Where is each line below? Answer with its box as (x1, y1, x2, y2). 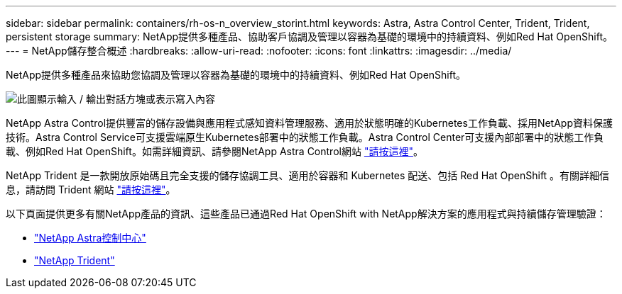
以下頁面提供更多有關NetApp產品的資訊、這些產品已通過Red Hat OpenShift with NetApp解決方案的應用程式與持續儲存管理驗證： (6, 208, 606, 220)
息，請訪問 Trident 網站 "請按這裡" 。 (6, 183, 176, 196)
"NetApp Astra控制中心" (34, 232, 146, 244)
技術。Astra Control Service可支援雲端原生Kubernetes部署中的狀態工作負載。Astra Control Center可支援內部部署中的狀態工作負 (6, 131, 604, 143)
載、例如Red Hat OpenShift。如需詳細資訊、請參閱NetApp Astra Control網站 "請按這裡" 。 (6, 145, 423, 157)
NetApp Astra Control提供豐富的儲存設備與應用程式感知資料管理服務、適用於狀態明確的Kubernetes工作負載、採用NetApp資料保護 (6, 117, 613, 129)
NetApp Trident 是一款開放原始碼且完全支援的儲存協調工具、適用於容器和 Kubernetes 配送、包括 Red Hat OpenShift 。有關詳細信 (6, 169, 610, 181)
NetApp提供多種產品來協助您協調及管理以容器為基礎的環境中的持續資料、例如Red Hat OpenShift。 (6, 69, 466, 81)
